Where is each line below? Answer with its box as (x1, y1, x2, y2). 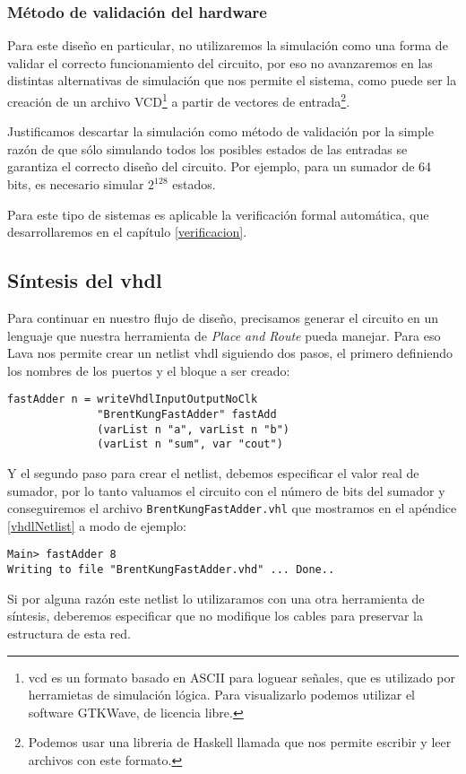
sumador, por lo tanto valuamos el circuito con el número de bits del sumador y (7, 481, 445, 500)
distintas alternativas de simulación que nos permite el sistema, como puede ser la (7, 71, 457, 90)
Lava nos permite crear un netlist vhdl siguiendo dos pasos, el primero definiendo (7, 344, 453, 362)
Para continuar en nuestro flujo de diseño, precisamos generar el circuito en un (7, 309, 439, 327)
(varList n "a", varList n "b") (97, 422, 289, 436)
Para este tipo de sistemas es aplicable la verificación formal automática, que (7, 204, 429, 223)
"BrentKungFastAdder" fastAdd (97, 408, 277, 422)
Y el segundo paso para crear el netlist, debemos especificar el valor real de (7, 464, 419, 483)
